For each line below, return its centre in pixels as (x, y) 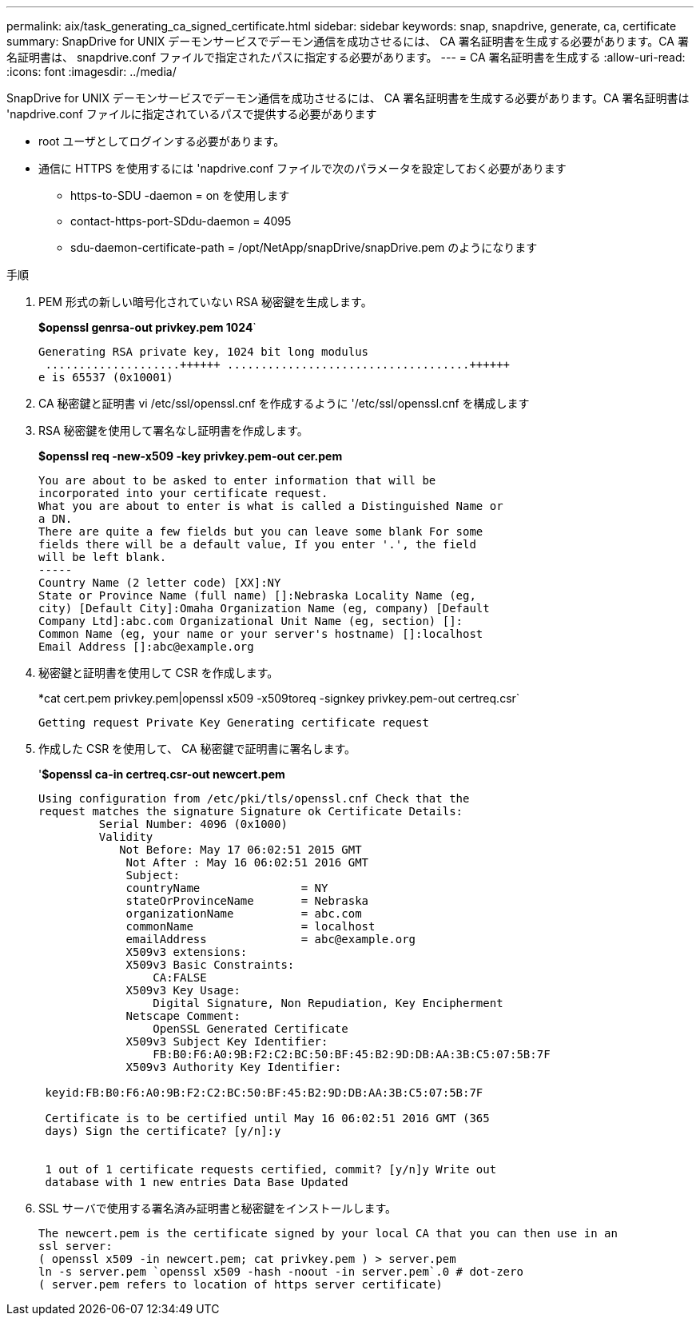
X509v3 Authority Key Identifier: (234, 1067)
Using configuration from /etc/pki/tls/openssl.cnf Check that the (254, 798)
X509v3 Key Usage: (183, 990)
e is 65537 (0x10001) (106, 377)
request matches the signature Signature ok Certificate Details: (251, 811)
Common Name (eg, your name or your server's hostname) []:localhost (261, 634)
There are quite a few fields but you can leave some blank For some (261, 532)
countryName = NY (227, 888)
